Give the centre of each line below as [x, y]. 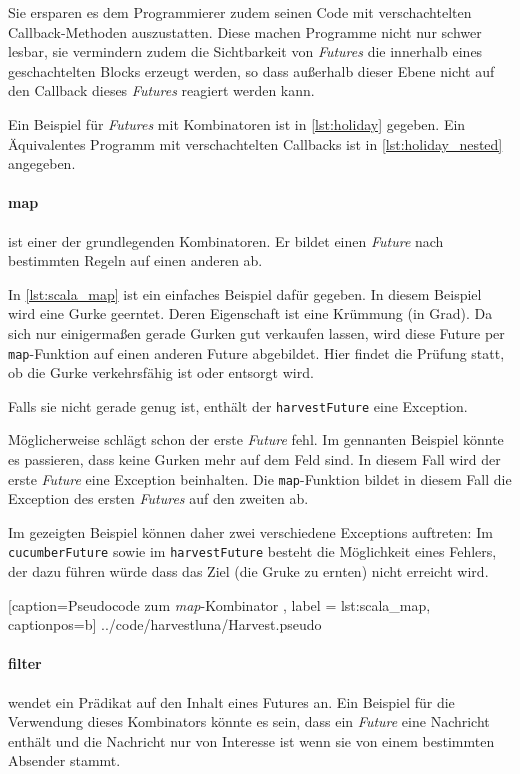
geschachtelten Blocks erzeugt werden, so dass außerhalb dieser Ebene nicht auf [251, 70]
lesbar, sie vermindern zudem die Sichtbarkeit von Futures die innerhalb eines [245, 51]
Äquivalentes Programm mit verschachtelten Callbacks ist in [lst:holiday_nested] [255, 143]
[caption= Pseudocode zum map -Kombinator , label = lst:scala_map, [219, 604]
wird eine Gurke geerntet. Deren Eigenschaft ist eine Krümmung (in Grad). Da [250, 313]
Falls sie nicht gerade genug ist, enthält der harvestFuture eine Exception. [238, 405]
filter [25, 663]
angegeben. [42, 163]
